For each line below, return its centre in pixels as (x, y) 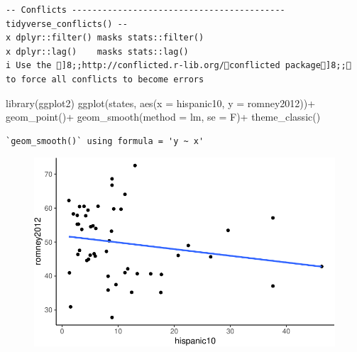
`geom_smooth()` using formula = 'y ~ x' (105, 141)
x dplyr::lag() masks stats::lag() (97, 51)
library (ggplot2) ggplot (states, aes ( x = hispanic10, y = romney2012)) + (161, 103)
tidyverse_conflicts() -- (67, 24)
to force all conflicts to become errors (105, 79)
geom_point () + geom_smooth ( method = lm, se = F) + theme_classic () (163, 117)
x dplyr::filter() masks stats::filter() (105, 38)
